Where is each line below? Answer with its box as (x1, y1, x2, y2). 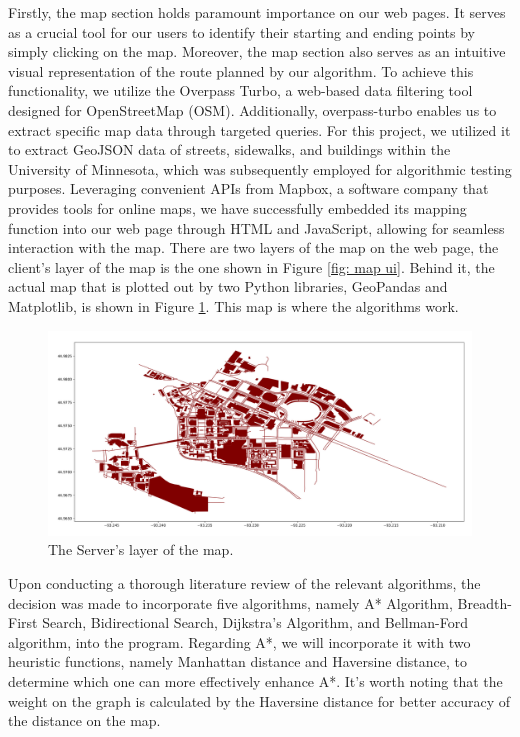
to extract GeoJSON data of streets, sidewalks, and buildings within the (8, 139, 451, 160)
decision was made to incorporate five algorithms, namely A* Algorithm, (8, 592, 453, 613)
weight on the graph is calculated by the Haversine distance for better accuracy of (8, 690, 511, 711)
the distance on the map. (8, 710, 161, 731)
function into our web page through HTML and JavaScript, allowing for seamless (8, 217, 505, 238)
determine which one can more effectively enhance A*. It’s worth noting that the (8, 671, 503, 692)
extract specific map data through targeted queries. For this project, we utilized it (8, 119, 511, 140)
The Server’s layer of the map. (48, 539, 234, 560)
